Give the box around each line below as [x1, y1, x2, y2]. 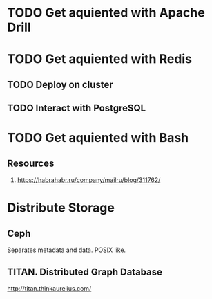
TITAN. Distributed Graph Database [7, 266, 162, 278]
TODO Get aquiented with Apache [7, 5, 205, 21]
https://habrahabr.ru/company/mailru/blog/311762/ [17, 176, 161, 184]
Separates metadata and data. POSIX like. [7, 246, 126, 254]
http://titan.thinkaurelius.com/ [7, 284, 92, 292]
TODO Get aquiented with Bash [7, 130, 189, 146]
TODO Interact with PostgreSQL [7, 102, 146, 114]
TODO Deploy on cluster [7, 78, 113, 91]
